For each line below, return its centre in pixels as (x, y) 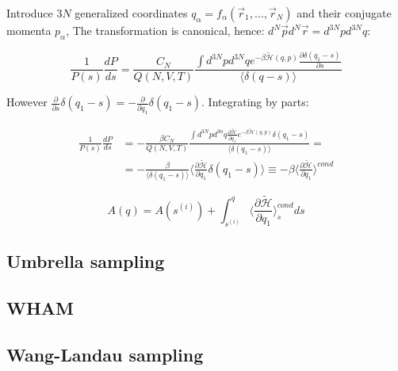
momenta (29, 30)
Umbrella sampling (86, 261)
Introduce (30, 13)
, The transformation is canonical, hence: (165, 30)
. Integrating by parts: (255, 102)
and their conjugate (344, 13)
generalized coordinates (131, 13)
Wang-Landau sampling (105, 354)
